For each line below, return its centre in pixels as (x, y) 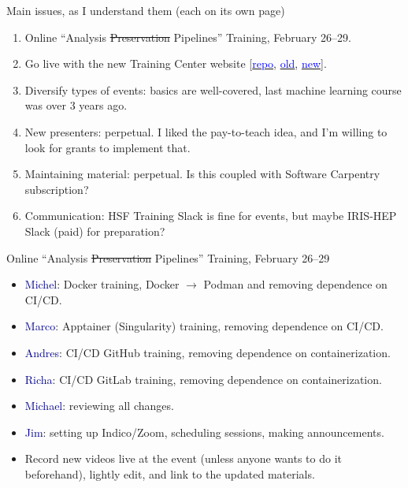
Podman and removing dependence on (295, 284)
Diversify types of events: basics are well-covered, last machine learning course (213, 89)
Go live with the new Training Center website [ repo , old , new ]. (176, 63)
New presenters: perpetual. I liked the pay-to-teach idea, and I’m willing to (206, 131)
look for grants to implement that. (108, 147)
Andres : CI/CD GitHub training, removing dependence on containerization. (208, 352)
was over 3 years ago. (76, 105)
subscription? (57, 189)
